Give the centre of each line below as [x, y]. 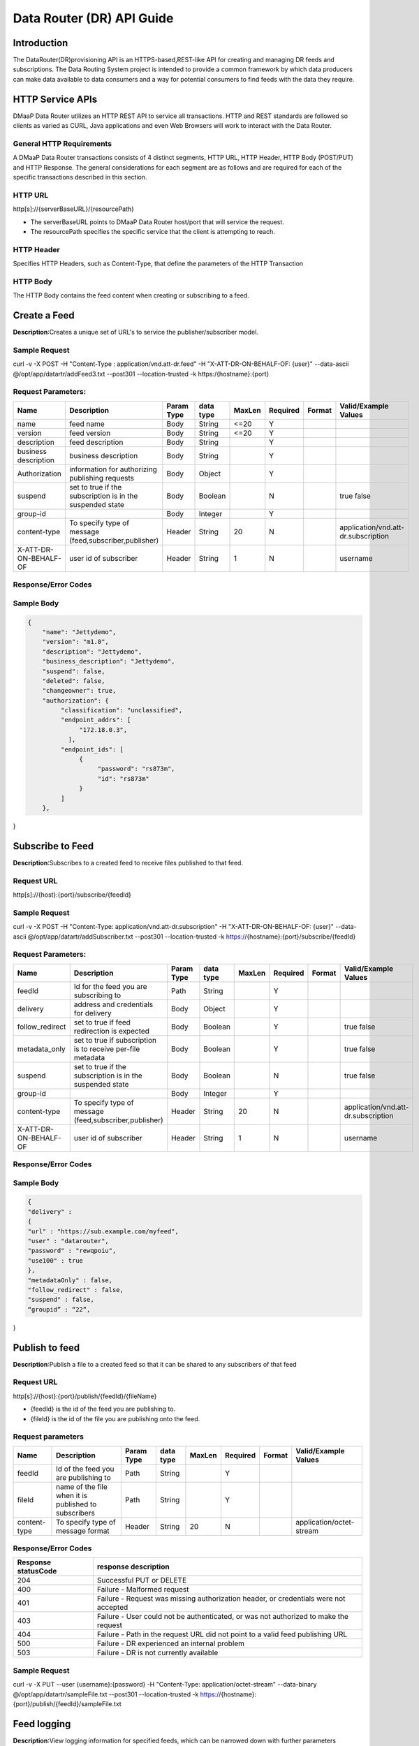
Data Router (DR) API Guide [93, 18]
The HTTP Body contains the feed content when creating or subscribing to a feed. [131, 295]
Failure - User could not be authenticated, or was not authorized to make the [223, 1617]
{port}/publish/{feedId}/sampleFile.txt [67, 1703]
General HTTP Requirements [62, 143]
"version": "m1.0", [76, 642]
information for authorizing [113, 469]
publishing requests [102, 478]
